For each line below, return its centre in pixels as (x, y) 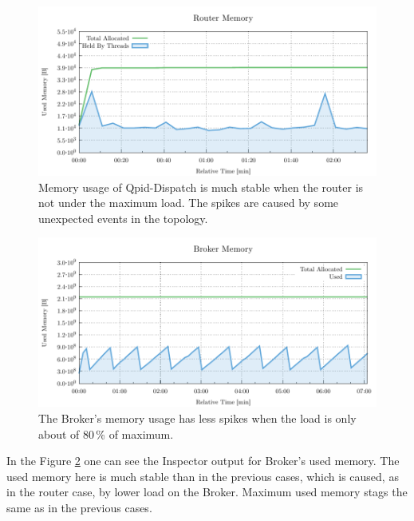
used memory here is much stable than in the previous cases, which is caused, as (203, 476)
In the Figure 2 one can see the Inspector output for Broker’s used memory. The (203, 461)
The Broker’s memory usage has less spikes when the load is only (197, 418)
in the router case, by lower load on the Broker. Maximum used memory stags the (207, 492)
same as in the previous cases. (79, 507)
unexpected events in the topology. (123, 218)
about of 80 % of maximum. (106, 434)
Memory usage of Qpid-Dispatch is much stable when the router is (201, 187)
